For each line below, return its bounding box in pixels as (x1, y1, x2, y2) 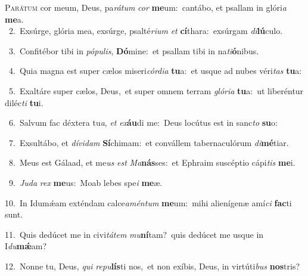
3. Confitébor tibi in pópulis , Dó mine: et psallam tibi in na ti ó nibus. (8, 44, 259, 57)
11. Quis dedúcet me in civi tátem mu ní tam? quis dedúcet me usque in (5, 228, 264, 240)
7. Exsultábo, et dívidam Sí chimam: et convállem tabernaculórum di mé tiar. (8, 136, 289, 148)
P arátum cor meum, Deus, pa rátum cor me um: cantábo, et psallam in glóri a (5, 1, 287, 13)
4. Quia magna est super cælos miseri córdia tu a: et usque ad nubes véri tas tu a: (8, 64, 302, 77)
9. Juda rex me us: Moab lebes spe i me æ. (8, 176, 163, 188)
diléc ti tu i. (5, 96, 43, 108)
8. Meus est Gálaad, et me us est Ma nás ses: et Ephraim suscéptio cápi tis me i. (8, 156, 295, 169)
